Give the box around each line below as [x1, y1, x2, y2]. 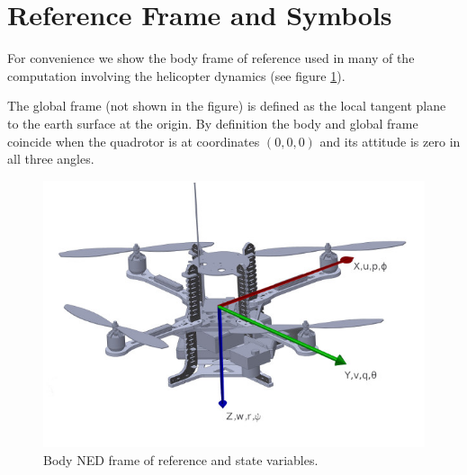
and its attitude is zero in [319, 131, 461, 150]
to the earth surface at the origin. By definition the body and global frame [7, 113, 418, 132]
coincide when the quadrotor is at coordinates [7, 131, 260, 150]
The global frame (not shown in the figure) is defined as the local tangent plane [7, 96, 446, 115]
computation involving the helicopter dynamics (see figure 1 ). [7, 66, 346, 85]
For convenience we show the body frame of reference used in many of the [7, 49, 415, 67]
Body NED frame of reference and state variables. [43, 450, 319, 469]
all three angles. [7, 149, 94, 168]
